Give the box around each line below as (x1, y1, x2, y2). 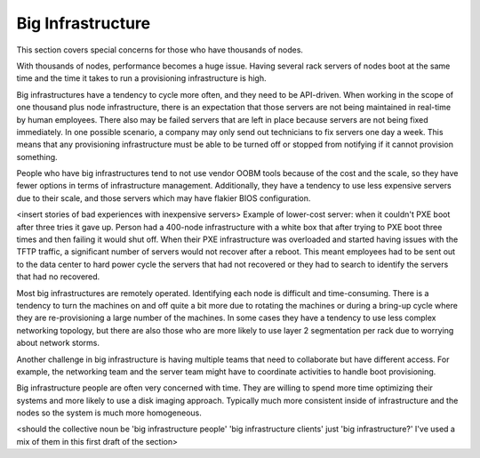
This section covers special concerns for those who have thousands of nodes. (16, 44, 304, 55)
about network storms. (16, 338, 100, 349)
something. (16, 151, 58, 162)
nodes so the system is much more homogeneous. (16, 407, 202, 418)
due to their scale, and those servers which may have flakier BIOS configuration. (16, 192, 311, 204)
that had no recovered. (16, 271, 100, 282)
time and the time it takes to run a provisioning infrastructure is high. (16, 73, 267, 84)
